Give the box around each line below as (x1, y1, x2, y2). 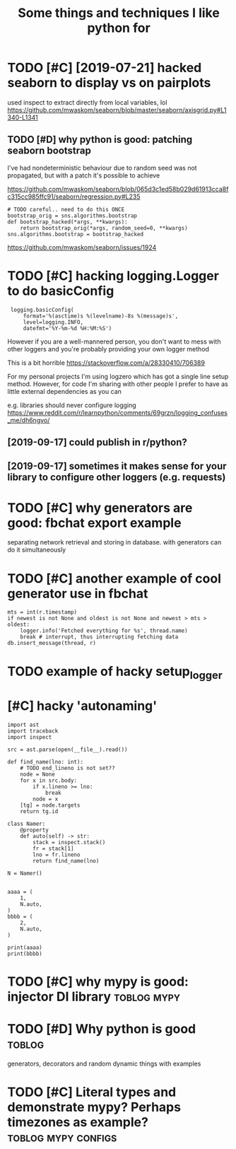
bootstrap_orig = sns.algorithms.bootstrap (7, 212, 138, 219)
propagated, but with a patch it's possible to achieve (7, 171, 160, 180)
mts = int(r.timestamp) (7, 609, 78, 616)
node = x (33, 795, 59, 803)
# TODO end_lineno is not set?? (20, 765, 115, 772)
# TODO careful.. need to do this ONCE (7, 206, 125, 213)
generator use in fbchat (7, 585, 148, 602)
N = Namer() (7, 870, 42, 877)
